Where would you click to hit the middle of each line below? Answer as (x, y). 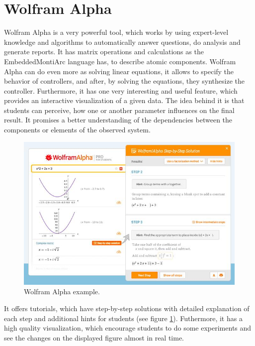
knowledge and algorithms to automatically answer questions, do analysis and (122, 42)
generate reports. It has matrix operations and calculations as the (104, 52)
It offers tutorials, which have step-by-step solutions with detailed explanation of (127, 308)
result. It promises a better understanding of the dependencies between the (118, 120)
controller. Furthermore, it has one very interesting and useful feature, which (121, 90)
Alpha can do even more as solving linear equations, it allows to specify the (119, 71)
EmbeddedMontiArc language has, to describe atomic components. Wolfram (120, 61)
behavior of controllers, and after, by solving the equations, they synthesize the (124, 81)
